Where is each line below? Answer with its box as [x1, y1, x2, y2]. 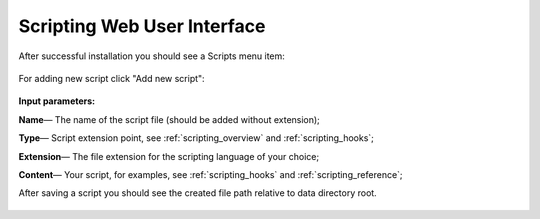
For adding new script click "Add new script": [18, 72, 205, 84]
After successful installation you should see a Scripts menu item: [18, 50, 285, 62]
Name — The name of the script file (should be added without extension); [18, 113, 320, 125]
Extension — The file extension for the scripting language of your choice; [18, 150, 320, 162]
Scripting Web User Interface [18, 15, 266, 37]
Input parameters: [18, 95, 96, 107]
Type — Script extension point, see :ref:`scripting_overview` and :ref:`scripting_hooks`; [18, 132, 375, 144]
